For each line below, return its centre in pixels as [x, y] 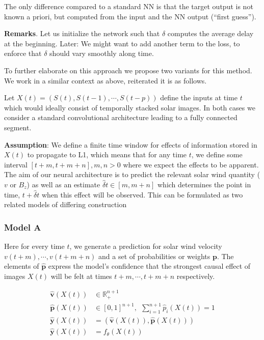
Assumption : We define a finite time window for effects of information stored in [131, 144]
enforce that [23, 53]
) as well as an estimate [63, 184]
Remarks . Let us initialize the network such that [82, 33]
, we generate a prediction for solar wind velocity [146, 246]
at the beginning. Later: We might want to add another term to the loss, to [122, 43]
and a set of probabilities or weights [154, 256]
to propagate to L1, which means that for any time [107, 154]
